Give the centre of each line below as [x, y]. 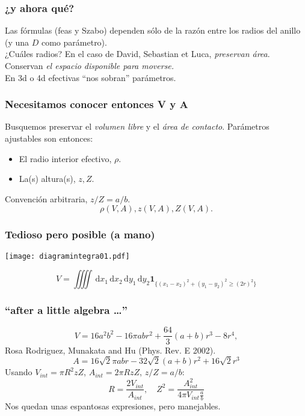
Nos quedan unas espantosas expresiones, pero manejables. [113, 406]
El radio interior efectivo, [65, 158]
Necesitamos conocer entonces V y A [97, 104]
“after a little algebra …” [66, 310]
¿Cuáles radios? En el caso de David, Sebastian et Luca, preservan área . [137, 54]
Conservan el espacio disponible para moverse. [90, 65]
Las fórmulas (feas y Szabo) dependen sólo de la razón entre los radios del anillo [153, 30]
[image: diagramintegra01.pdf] [67, 256]
